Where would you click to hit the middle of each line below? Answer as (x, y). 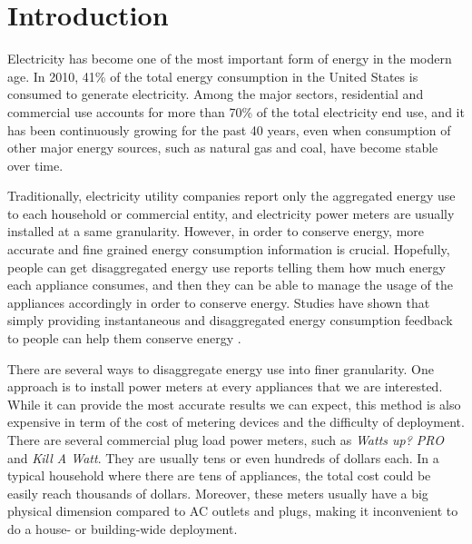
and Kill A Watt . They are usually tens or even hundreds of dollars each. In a (223, 457)
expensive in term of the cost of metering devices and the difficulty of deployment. (236, 422)
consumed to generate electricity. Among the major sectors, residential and (216, 94)
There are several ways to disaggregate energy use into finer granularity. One (221, 368)
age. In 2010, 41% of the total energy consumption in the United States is (213, 76)
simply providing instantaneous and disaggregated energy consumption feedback (230, 320)
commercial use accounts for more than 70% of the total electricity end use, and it (236, 111)
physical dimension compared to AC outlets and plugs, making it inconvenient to (233, 511)
